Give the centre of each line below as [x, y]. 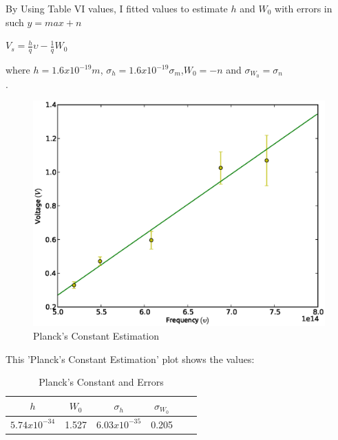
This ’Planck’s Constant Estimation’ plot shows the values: [130, 359]
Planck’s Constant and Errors [101, 382]
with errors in [304, 8]
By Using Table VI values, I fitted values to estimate [117, 8]
